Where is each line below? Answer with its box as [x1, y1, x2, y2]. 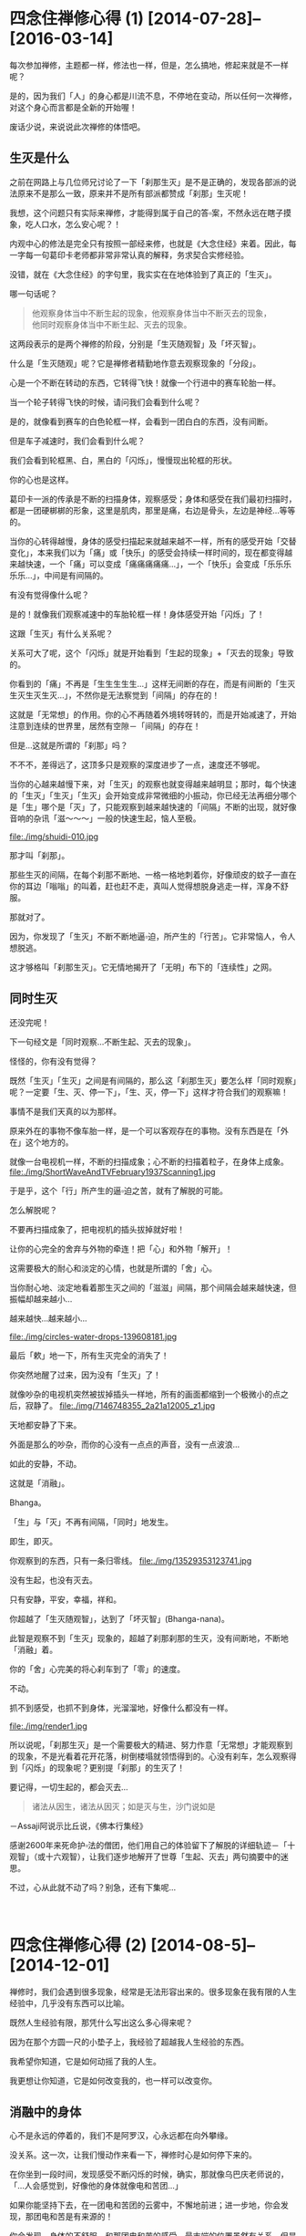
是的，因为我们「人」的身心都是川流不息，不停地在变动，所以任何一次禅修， [9, 90, 297, 101]
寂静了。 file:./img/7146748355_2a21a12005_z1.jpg [25, 1399, 216, 1410]
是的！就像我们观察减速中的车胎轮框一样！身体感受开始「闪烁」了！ [9, 608, 265, 619]
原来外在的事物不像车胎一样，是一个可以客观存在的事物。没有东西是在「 [9, 1125, 280, 1136]
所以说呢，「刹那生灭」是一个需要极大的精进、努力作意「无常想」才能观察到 [9, 1739, 293, 1750]
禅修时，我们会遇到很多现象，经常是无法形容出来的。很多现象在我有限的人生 [9, 1986, 297, 1997]
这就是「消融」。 [9, 1477, 70, 1488]
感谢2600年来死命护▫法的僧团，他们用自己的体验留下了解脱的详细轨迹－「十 [9, 1839, 296, 1850]
